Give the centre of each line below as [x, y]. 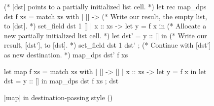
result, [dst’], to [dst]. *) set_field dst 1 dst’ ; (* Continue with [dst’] [107, 45]
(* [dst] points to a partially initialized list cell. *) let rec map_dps [105, 6]
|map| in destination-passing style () [58, 97]
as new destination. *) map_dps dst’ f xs [66, 54]
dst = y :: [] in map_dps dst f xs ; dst [61, 81]
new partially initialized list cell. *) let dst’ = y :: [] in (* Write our [106, 35]
